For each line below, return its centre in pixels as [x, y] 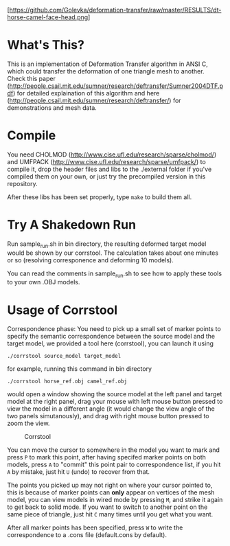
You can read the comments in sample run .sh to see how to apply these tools [114, 274]
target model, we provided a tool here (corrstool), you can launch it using [111, 343]
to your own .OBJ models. [44, 282]
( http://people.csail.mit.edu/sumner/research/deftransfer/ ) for [94, 100]
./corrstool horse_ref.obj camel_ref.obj [67, 382]
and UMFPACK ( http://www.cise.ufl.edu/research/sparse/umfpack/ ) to [106, 161]
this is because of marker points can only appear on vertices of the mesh [111, 492]
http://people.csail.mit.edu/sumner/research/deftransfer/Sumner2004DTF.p [116, 86]
